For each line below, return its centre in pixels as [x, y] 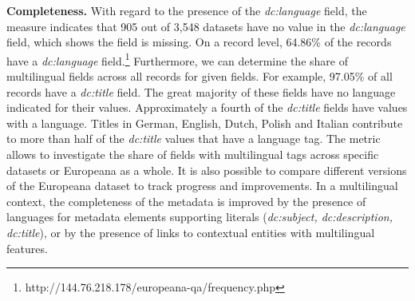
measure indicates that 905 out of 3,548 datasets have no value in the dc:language [206, 26]
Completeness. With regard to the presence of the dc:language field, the [187, 10]
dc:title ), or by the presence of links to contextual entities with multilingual [191, 232]
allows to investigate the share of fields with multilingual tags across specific [193, 154]
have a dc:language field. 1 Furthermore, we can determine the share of [177, 59]
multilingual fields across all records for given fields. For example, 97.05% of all [200, 76]
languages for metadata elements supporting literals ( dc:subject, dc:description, [200, 217]
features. [27, 248]
